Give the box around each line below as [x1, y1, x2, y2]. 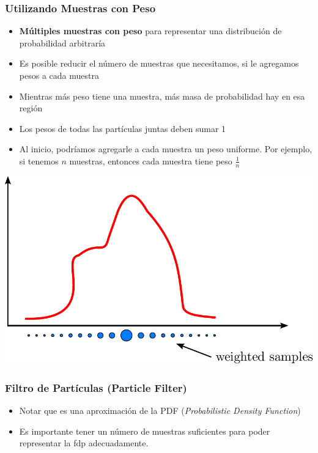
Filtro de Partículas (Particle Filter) [5, 380, 187, 395]
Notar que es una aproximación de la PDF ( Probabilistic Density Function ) [19, 404, 301, 417]
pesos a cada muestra [19, 69, 99, 81]
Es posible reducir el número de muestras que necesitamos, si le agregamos [19, 57, 299, 70]
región [19, 101, 43, 114]
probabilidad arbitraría [19, 36, 106, 49]
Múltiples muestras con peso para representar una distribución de [19, 24, 282, 37]
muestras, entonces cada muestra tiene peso [69, 154, 232, 167]
